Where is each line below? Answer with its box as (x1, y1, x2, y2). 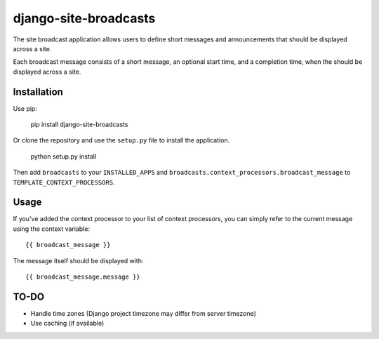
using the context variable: (13, 225, 91, 233)
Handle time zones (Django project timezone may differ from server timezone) (30, 309, 256, 317)
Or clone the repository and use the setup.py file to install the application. (13, 136, 230, 145)
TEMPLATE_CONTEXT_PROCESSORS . (13, 178, 115, 186)
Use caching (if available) (30, 319, 105, 328)
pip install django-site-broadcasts (30, 120, 128, 129)
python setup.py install (30, 152, 97, 161)
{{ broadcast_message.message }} (25, 273, 140, 281)
